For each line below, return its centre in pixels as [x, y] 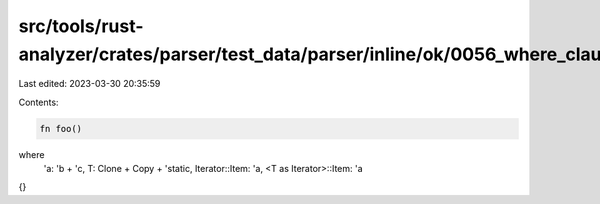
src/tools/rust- [81, 26]
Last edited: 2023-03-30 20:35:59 [89, 84]
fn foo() [61, 128]
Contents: [38, 102]
